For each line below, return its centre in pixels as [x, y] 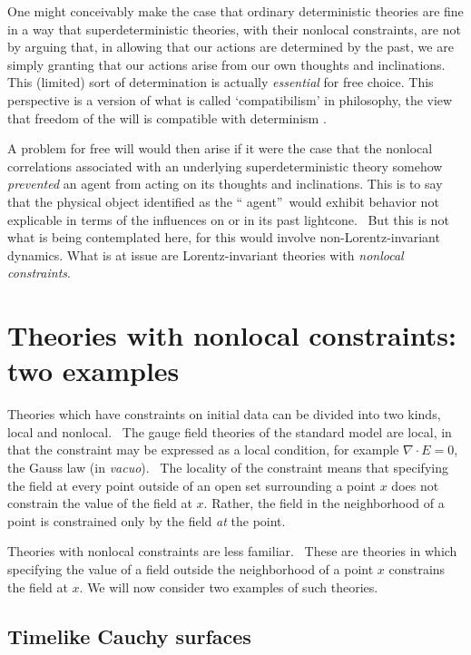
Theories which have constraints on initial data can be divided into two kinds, [224, 414]
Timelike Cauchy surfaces [129, 635]
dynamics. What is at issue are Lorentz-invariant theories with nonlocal [206, 254]
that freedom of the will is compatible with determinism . [167, 117]
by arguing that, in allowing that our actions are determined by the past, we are [231, 47]
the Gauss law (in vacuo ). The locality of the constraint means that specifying [228, 467]
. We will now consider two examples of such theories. [229, 587]
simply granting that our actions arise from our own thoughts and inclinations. [226, 64]
